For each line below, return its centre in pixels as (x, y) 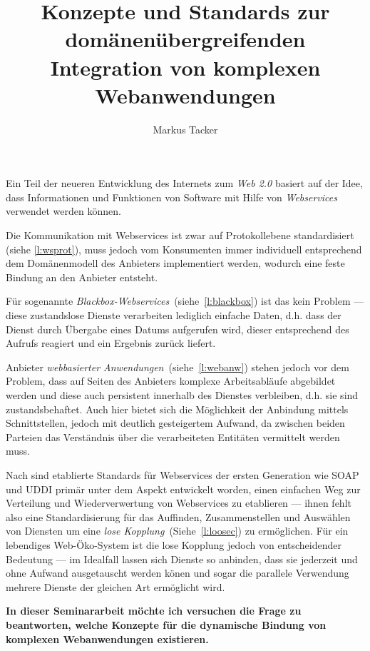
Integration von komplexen (185, 67)
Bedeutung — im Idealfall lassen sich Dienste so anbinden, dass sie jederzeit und (182, 559)
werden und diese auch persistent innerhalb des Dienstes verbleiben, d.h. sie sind (182, 395)
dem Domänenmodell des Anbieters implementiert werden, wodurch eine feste (175, 263)
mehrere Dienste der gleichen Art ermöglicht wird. (115, 586)
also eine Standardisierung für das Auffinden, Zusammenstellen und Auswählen (178, 516)
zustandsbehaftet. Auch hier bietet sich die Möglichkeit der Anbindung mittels (177, 409)
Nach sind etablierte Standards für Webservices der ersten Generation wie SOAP (183, 474)
